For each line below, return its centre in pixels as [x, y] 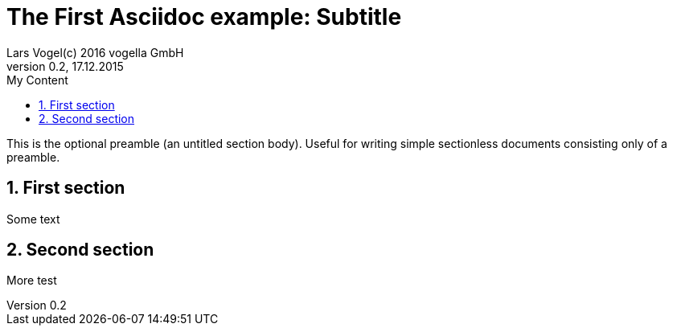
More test [32, 281]
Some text [33, 219]
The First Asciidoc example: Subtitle [204, 17]
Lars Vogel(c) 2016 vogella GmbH [95, 52]
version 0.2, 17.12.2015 [65, 66]
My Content [37, 80]
